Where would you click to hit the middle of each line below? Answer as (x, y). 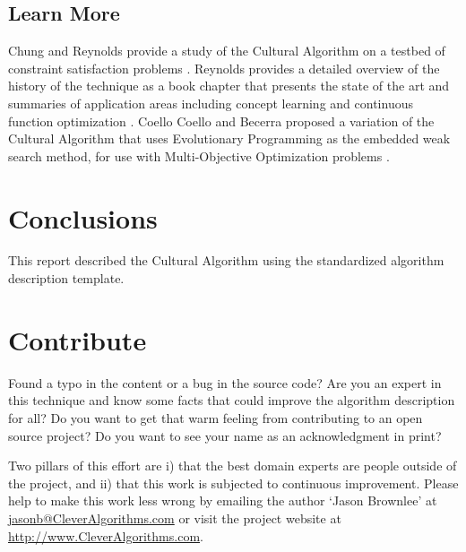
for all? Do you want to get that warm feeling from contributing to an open (216, 417)
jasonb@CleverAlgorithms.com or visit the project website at (175, 517)
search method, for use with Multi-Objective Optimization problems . (199, 155)
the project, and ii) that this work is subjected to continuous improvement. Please (233, 483)
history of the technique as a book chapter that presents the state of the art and (229, 86)
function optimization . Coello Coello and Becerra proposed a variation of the (221, 121)
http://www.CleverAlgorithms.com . (106, 535)
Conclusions (83, 217)
